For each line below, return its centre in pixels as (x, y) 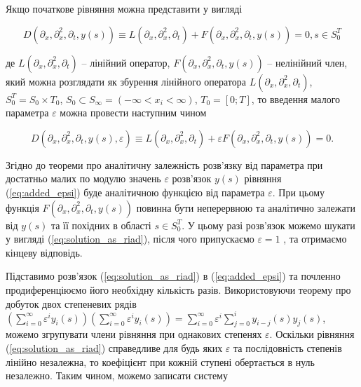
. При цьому (299, 192)
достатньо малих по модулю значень (83, 178)
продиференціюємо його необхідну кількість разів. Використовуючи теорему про (178, 289)
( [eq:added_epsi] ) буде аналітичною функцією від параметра (135, 192)
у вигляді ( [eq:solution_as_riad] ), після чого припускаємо (130, 239)
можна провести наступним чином (133, 113)
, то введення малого (296, 99)
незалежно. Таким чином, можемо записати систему (117, 375)
